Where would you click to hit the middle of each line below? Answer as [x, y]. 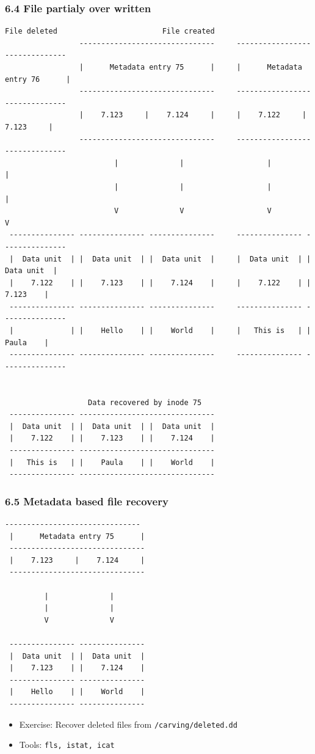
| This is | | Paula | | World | [112, 462]
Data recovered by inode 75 [145, 402]
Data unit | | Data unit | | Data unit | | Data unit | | [167, 259]
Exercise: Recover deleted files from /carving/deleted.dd [128, 724]
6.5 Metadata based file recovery [87, 501]
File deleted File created [110, 31]
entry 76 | [38, 79]
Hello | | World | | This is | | [206, 331]
